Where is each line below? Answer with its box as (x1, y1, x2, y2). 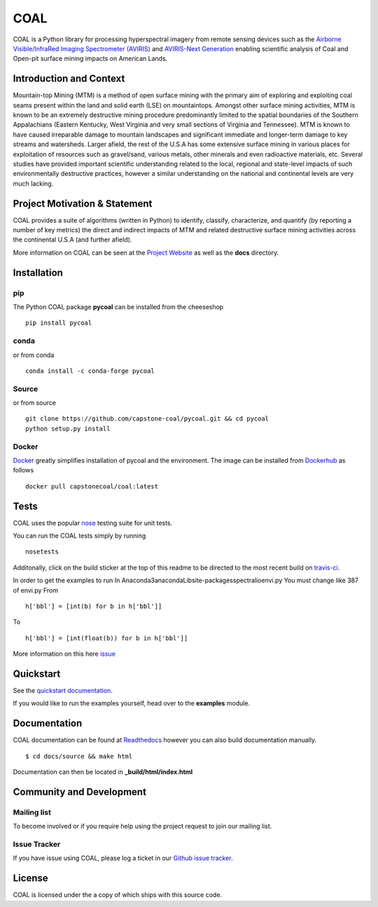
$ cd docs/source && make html (25, 752, 133, 760)
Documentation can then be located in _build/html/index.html (13, 768, 193, 776)
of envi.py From (13, 586, 59, 594)
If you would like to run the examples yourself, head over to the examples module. (13, 699, 251, 708)
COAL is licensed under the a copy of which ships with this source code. (13, 891, 223, 899)
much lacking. (13, 179, 54, 188)
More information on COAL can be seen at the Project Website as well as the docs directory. (13, 248, 279, 257)
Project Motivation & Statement (13, 197, 153, 209)
